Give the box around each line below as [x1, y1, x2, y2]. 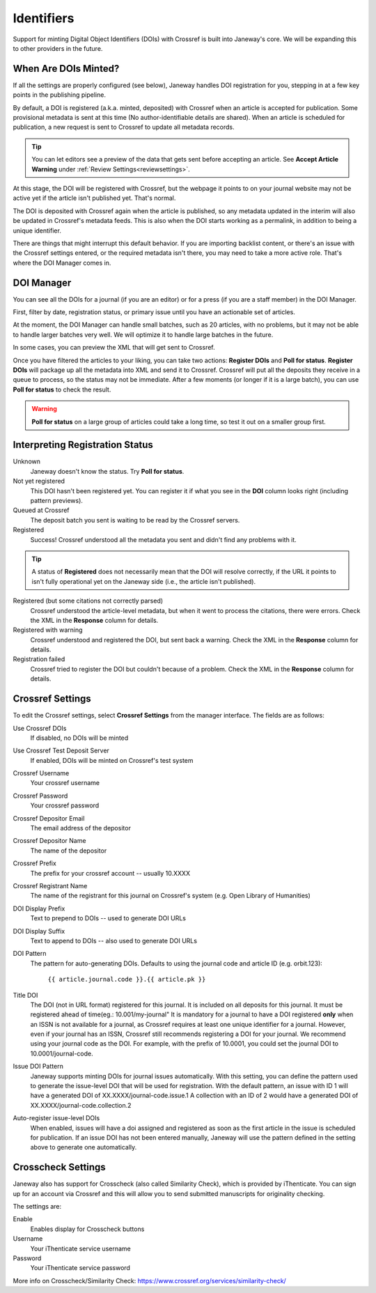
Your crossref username [30, 779, 100, 787]
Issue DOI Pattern [13, 1062, 64, 1071]
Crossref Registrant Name [13, 882, 88, 890]
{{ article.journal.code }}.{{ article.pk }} [47, 975, 206, 984]
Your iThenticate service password [30, 1264, 130, 1272]
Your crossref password [30, 801, 100, 810]
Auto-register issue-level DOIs [13, 1114, 100, 1122]
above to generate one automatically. [30, 1143, 137, 1152]
